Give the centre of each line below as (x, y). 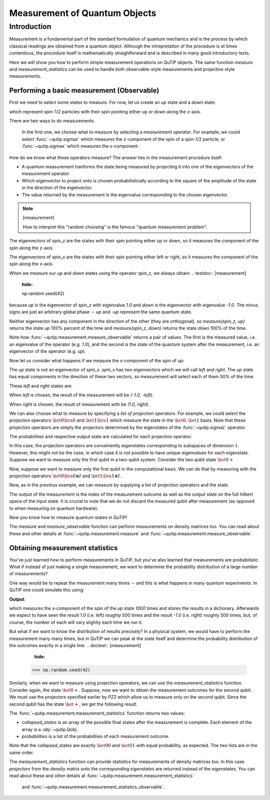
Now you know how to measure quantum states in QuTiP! (68, 517)
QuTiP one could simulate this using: (47, 590)
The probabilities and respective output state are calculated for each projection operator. (101, 437)
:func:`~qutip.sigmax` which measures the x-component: (80, 146)
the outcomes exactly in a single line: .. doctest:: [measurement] (75, 645)
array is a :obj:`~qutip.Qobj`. (50, 729)
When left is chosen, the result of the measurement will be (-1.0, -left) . (81, 395)
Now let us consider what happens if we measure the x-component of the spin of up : (97, 360)
